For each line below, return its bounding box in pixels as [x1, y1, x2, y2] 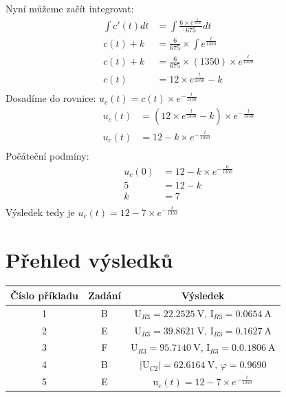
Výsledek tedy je [5, 204, 75, 219]
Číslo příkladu [10, 288, 79, 302]
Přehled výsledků [5, 245, 173, 273]
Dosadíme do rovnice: [5, 91, 96, 105]
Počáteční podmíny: [5, 149, 89, 163]
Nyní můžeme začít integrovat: [5, 1, 134, 15]
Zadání [88, 288, 121, 302]
